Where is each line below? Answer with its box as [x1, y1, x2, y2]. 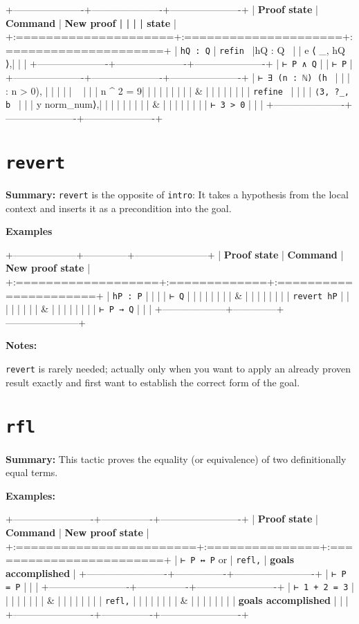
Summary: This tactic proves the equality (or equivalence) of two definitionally [6, 451, 347, 466]
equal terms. [6, 465, 58, 480]
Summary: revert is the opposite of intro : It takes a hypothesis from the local [6, 187, 349, 201]
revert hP [293, 291, 338, 301]
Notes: [6, 338, 37, 352]
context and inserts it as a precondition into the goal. [6, 200, 232, 215]
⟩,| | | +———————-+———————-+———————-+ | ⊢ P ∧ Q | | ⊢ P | [6, 56, 353, 70]
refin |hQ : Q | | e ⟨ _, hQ [219, 42, 345, 57]
